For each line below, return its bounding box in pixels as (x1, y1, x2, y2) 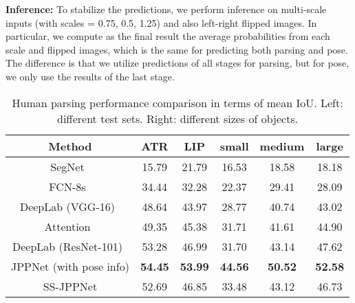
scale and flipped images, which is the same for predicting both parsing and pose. (6, 42, 348, 56)
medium (259, 137, 305, 154)
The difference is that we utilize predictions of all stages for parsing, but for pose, (6, 56, 349, 70)
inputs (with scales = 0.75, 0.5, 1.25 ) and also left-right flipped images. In (6, 15, 317, 30)
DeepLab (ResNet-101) (12, 238, 122, 254)
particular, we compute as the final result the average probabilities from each (6, 29, 330, 43)
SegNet (50, 158, 85, 175)
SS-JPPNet (43, 278, 98, 294)
